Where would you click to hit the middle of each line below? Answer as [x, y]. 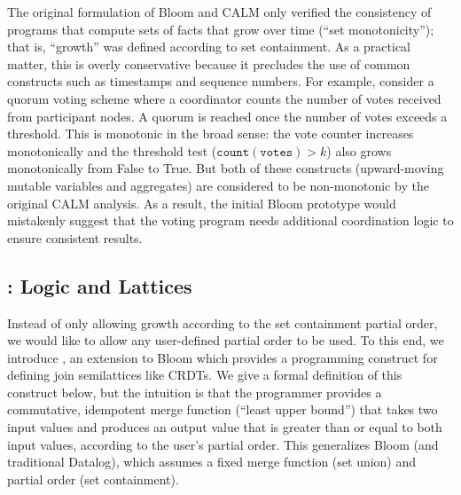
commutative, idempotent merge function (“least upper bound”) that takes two [223, 409]
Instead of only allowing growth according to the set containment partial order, [223, 322]
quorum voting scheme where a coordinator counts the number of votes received [224, 98]
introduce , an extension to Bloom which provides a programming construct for [223, 357]
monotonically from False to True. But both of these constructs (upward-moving [226, 168]
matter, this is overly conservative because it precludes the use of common [209, 63]
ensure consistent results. [75, 237]
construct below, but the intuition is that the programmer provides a [195, 392]
